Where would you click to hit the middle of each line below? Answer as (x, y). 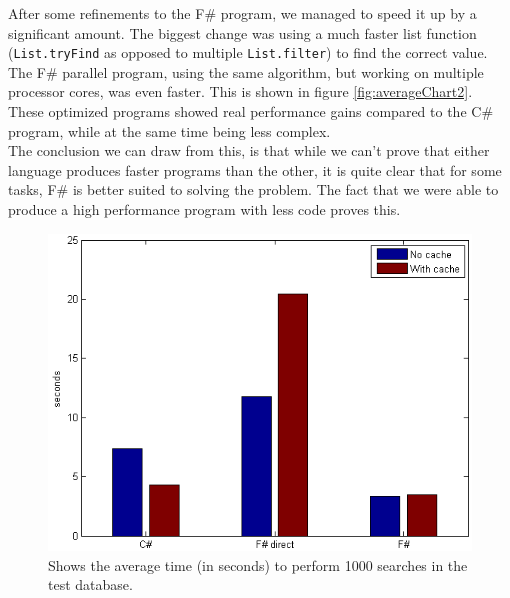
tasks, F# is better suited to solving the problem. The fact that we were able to (253, 189)
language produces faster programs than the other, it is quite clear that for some (255, 169)
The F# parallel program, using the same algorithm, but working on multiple (246, 71)
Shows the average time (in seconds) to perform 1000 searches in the (258, 564)
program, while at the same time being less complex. (169, 130)
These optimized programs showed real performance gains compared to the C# (251, 111)
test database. (90, 584)
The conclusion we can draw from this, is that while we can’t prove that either (249, 150)
